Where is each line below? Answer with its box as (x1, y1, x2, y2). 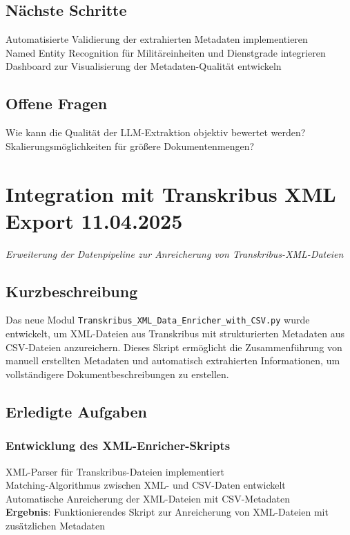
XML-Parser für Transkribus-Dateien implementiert (6, 464, 224, 478)
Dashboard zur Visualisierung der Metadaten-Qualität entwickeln (6, 59, 282, 73)
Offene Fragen (6, 93, 108, 114)
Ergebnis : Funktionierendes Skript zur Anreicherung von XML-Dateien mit (6, 505, 329, 519)
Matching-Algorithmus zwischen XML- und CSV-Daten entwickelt (6, 478, 286, 492)
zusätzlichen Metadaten (6, 518, 105, 532)
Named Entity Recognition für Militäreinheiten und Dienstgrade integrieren (6, 45, 326, 59)
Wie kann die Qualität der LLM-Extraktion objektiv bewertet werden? (6, 125, 306, 140)
